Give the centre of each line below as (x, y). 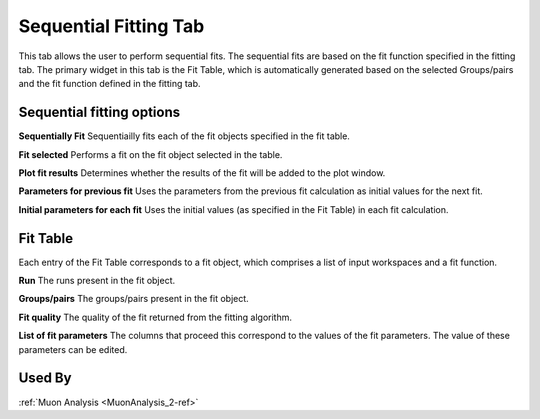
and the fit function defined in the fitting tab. (109, 84)
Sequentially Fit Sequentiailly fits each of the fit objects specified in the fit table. (184, 136)
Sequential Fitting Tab (111, 26)
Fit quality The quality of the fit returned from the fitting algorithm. (155, 317)
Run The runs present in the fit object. (97, 281)
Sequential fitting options (99, 112)
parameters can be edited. (73, 349)
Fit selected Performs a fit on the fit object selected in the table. (150, 154)
